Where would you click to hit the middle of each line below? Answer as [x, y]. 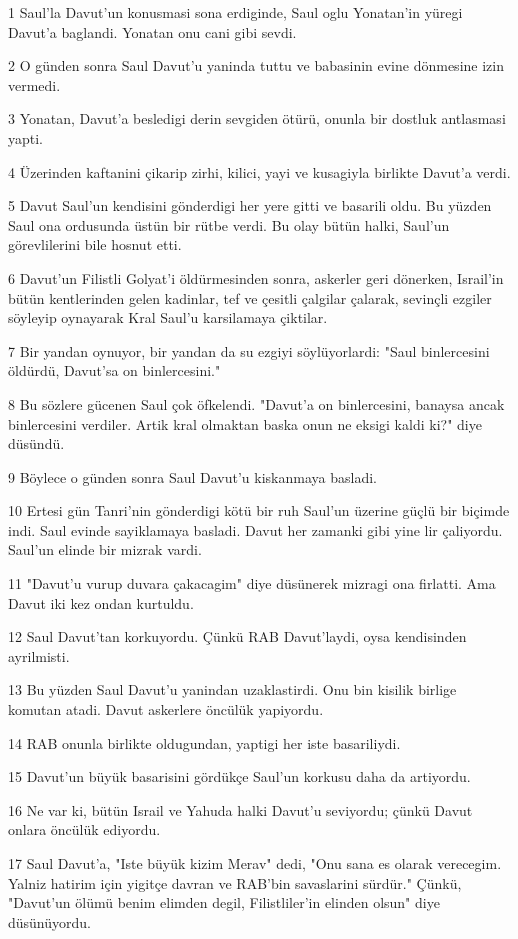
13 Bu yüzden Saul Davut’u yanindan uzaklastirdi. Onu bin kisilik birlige [232, 689]
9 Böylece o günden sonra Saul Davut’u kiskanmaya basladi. [192, 476]
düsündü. [36, 443]
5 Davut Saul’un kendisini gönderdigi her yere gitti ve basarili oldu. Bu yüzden [250, 205]
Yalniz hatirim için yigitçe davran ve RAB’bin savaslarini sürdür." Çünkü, [235, 882]
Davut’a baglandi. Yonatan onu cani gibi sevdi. [152, 31]
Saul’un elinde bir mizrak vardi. [105, 549]
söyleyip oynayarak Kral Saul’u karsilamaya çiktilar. [168, 317]
